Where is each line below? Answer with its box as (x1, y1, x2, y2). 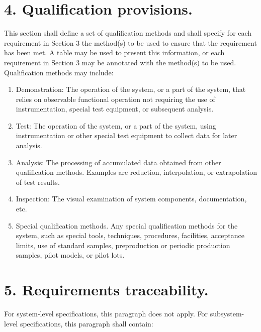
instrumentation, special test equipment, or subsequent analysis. (16, 103, 214, 114)
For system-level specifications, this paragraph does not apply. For (4, 308, 208, 319)
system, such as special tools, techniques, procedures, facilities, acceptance (16, 230, 244, 241)
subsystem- (210, 308, 244, 319)
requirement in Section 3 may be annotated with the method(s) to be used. (4, 57, 236, 67)
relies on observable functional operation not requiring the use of (16, 93, 215, 104)
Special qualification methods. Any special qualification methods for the (16, 220, 238, 231)
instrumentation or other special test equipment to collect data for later (16, 130, 237, 141)
